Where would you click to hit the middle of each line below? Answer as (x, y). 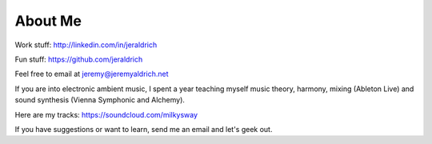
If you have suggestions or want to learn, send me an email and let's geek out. (144, 129)
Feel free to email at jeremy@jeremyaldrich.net (92, 74)
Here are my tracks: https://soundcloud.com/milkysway (106, 114)
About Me (48, 21)
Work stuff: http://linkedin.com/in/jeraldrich (86, 45)
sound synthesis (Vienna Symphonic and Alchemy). (100, 100)
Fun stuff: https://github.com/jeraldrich (79, 59)
